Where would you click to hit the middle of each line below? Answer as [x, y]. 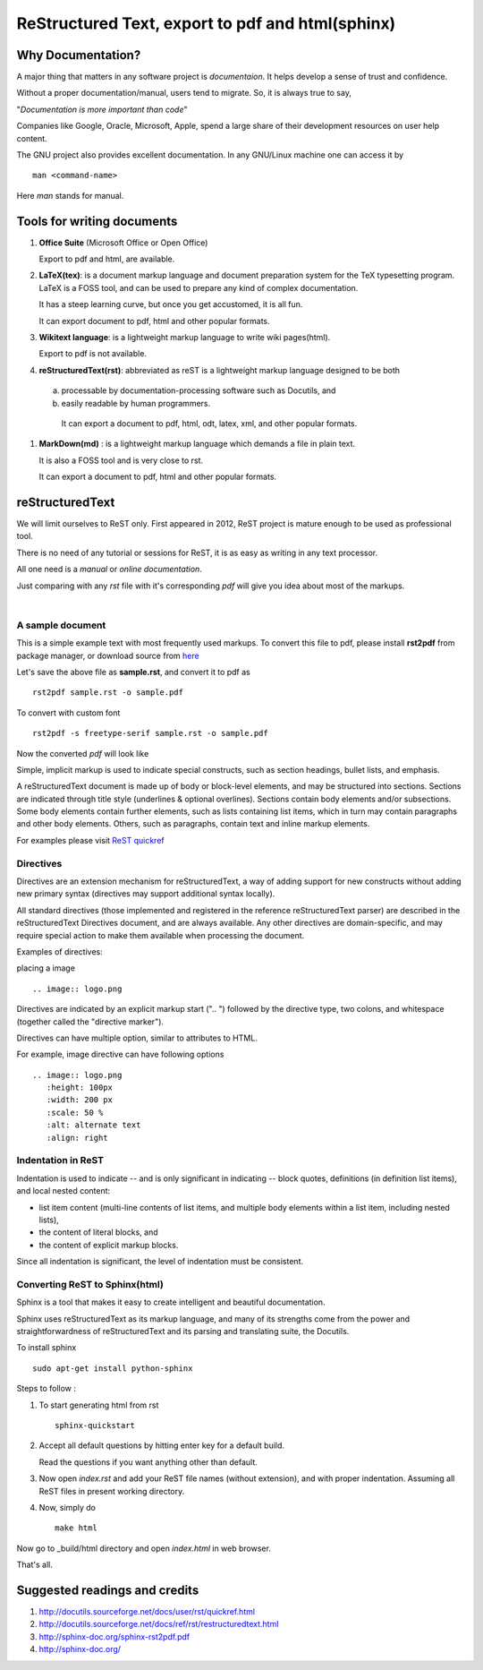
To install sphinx [47, 1348]
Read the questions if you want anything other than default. [148, 1462]
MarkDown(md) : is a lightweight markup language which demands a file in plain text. [197, 444]
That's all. [34, 1565]
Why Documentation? [79, 55]
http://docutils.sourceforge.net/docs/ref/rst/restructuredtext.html [159, 1624]
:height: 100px [80, 1088]
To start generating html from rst [99, 1405]
